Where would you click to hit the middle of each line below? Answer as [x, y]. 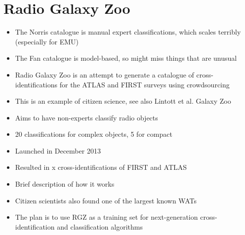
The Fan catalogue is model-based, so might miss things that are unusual [126, 58]
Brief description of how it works [65, 184]
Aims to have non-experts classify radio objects [86, 117]
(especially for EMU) [47, 41]
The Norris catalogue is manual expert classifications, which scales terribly [128, 32]
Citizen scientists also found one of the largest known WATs [106, 200]
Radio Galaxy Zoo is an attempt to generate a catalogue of [104, 74]
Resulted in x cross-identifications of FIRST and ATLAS [101, 167]
